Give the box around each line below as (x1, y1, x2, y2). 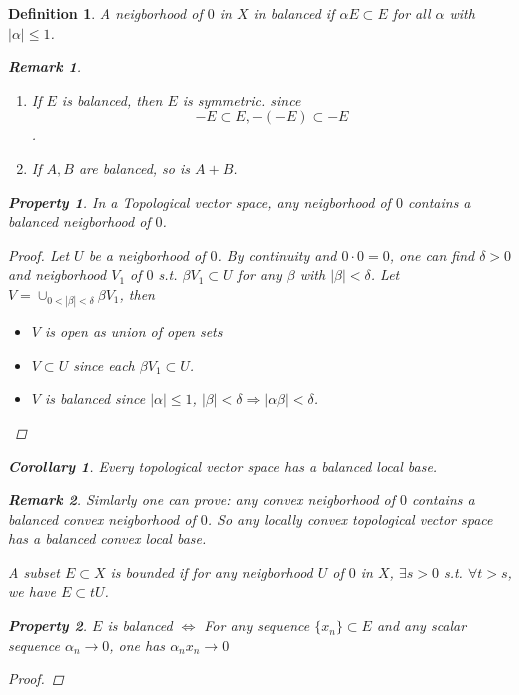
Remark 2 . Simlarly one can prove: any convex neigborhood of (8, 489, 396, 510)
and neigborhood (8, 264, 107, 285)
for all (392, 3, 431, 23)
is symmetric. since (182, 89, 301, 110)
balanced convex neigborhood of (8, 508, 196, 529)
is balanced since (44, 388, 146, 409)
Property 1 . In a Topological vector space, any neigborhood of (8, 191, 391, 212)
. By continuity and (217, 244, 337, 265)
